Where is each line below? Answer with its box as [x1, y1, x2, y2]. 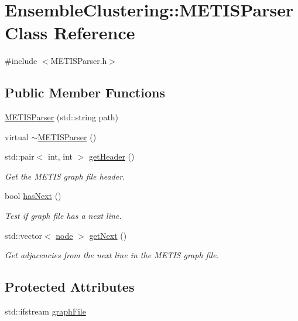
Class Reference [5, 21, 135, 45]
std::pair [5, 150, 35, 163]
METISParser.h [50, 55, 107, 67]
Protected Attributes [5, 278, 135, 296]
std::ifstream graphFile [5, 305, 86, 317]
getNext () [89, 229, 127, 241]
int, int [48, 150, 73, 163]
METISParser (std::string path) [5, 111, 119, 123]
